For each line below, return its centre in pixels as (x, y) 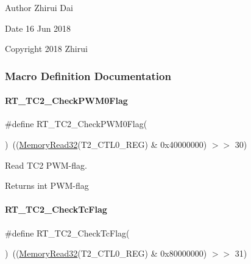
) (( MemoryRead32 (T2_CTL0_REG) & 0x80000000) (106, 253)
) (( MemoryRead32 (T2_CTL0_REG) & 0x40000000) (106, 145)
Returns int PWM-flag (47, 185)
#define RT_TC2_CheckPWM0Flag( (76, 124)
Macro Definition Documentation (88, 75)
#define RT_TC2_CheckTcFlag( (67, 233)
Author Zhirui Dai (39, 7)
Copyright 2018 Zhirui (46, 49)
